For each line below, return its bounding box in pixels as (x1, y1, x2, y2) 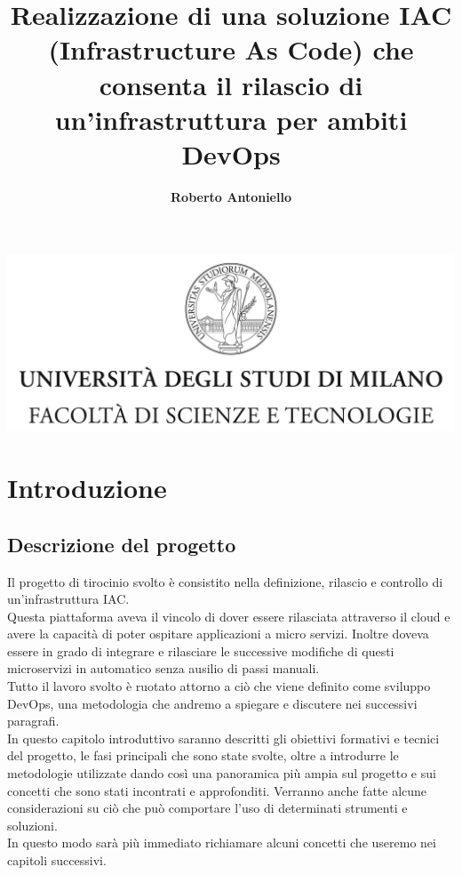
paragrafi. (7, 711, 60, 730)
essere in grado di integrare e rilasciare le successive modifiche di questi (7, 641, 394, 660)
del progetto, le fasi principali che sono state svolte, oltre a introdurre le (7, 746, 399, 765)
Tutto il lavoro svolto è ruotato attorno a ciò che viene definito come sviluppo (7, 677, 431, 695)
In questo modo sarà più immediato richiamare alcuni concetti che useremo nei (7, 833, 436, 852)
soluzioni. (7, 815, 58, 834)
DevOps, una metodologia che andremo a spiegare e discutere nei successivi (7, 694, 418, 712)
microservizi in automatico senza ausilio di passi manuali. (7, 659, 320, 678)
